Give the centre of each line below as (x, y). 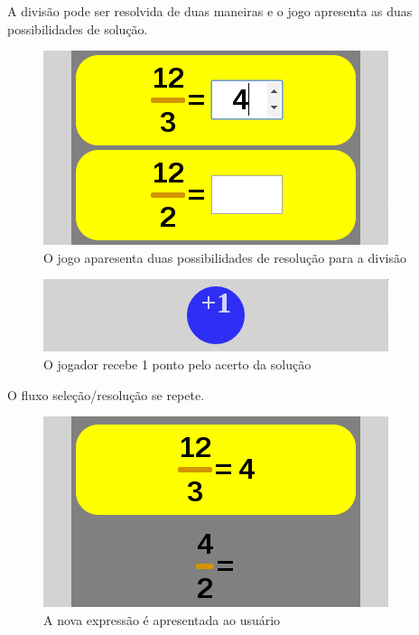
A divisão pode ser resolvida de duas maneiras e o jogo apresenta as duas (210, 11)
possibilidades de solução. (78, 28)
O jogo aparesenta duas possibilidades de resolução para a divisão (225, 257)
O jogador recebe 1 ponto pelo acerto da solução (177, 364)
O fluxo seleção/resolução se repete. (106, 394)
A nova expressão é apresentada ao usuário (162, 619)
